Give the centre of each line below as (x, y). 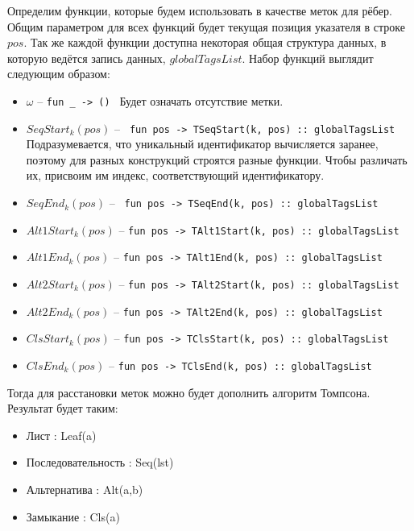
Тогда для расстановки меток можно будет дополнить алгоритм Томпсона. (189, 392)
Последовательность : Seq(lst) (100, 462)
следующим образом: (59, 74)
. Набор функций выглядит (308, 58)
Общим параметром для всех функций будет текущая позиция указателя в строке (207, 26)
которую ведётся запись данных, (87, 58)
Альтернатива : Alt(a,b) (85, 490)
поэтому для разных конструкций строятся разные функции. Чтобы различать (217, 159)
